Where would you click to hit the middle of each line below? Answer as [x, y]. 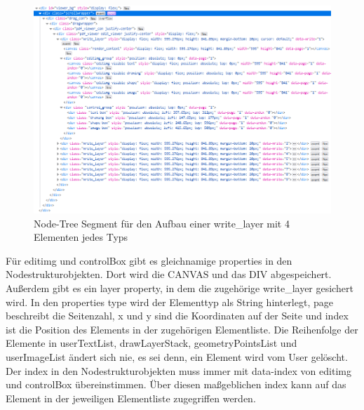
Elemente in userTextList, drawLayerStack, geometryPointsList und [151, 343]
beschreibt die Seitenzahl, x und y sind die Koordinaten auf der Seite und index [177, 316]
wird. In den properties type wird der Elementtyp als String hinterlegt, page [169, 302]
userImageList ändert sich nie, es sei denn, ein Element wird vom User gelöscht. [177, 356]
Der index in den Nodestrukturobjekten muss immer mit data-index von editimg [178, 370]
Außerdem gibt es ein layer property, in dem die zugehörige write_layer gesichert [180, 287]
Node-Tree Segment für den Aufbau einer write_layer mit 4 [162, 223]
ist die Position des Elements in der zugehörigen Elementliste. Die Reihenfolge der [182, 329]
